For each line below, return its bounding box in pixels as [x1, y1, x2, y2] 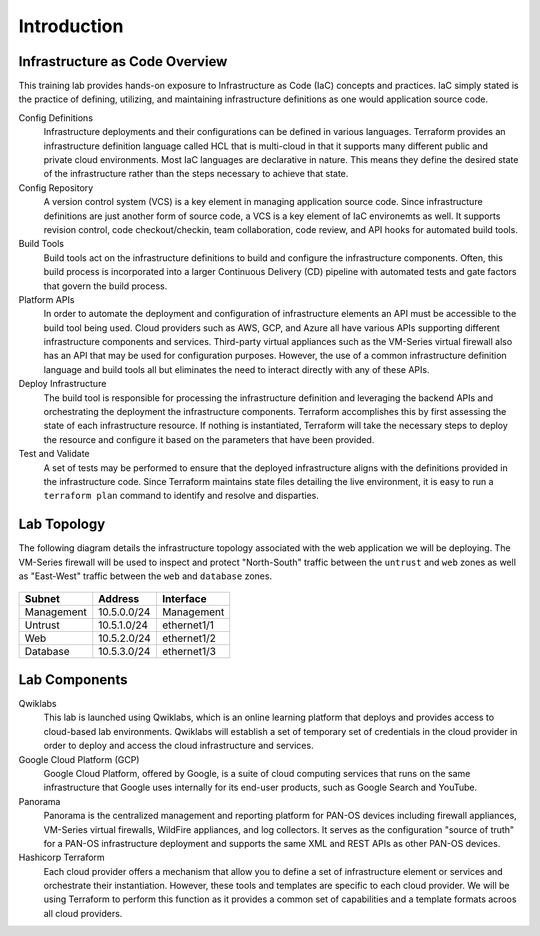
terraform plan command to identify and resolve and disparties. [43, 490, 320, 502]
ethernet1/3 [161, 645, 217, 659]
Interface [161, 592, 207, 606]
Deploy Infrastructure [18, 378, 107, 390]
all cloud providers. [43, 907, 123, 919]
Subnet [24, 592, 60, 606]
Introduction [18, 15, 124, 37]
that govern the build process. [43, 280, 168, 292]
